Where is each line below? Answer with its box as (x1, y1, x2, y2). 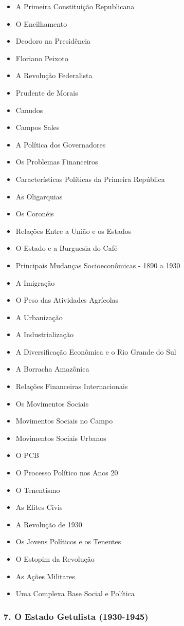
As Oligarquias (15, 191, 63, 201)
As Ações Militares (15, 570, 75, 581)
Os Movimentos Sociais (15, 398, 89, 409)
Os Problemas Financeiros (15, 156, 98, 167)
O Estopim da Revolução (15, 554, 95, 564)
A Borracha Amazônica (15, 363, 89, 374)
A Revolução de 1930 (15, 519, 82, 529)
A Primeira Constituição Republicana (15, 1, 135, 11)
